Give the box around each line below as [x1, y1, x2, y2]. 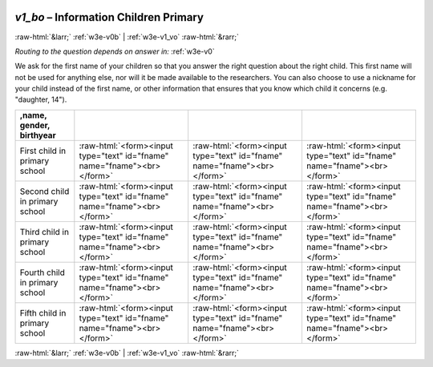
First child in [19, 145, 67, 156]
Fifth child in [19, 307, 67, 318]
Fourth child [19, 267, 66, 278]
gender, [19, 119, 51, 131]
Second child [19, 185, 70, 196]
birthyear [19, 129, 56, 140]
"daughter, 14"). [14, 95, 67, 104]
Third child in [19, 226, 70, 237]
